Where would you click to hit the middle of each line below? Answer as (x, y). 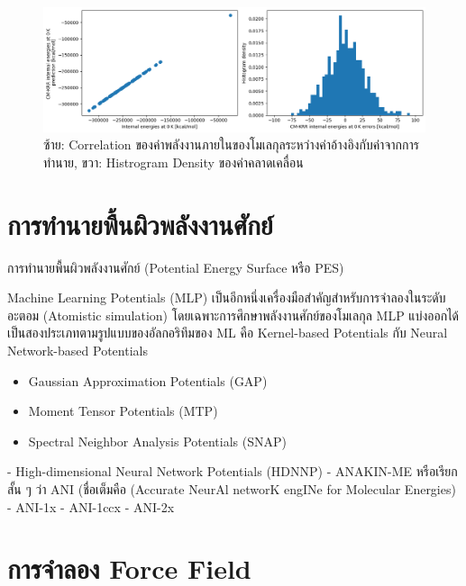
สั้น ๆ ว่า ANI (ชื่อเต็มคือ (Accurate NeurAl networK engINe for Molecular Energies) (232, 488)
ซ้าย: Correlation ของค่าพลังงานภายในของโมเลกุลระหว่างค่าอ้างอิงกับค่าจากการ (231, 144)
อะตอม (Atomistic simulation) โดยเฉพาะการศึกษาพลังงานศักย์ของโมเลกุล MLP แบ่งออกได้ (233, 315)
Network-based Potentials (78, 350)
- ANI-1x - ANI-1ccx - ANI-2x (91, 506)
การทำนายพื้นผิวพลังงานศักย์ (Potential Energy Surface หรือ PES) (176, 267)
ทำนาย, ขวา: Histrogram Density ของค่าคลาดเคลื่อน (174, 162)
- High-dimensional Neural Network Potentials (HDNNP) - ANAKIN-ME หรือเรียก (233, 471)
